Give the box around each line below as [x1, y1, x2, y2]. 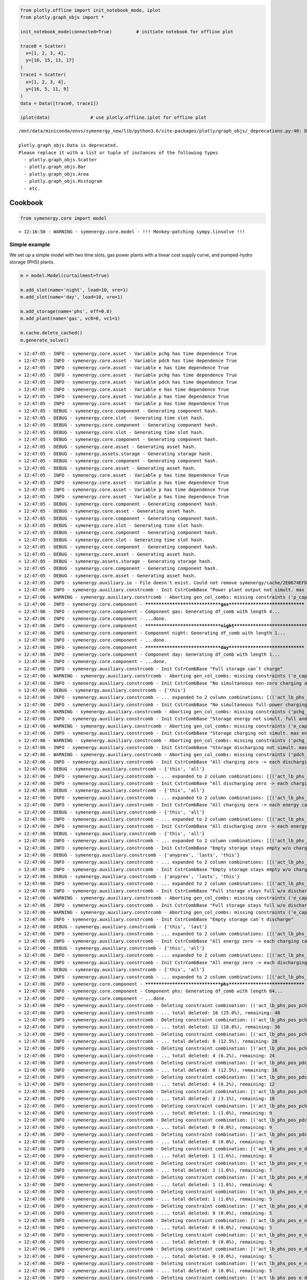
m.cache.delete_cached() [20, 330, 83, 336]
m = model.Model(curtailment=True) [20, 273, 109, 279]
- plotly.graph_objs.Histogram [24, 178, 102, 184]
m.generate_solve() [20, 337, 69, 343]
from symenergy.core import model [20, 215, 107, 221]
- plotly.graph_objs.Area [24, 171, 89, 177]
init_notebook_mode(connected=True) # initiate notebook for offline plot [20, 29, 234, 34]
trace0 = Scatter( [20, 43, 67, 49]
